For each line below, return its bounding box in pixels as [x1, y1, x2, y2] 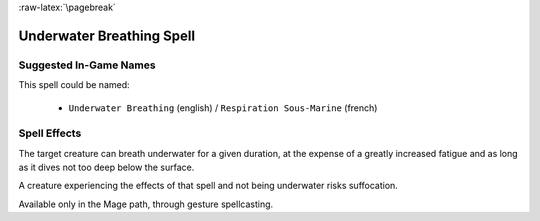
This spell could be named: [18, 79, 130, 91]
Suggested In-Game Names [18, 58, 156, 72]
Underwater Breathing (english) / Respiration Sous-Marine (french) [68, 101, 378, 114]
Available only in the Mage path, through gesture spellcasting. [18, 198, 274, 210]
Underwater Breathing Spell [18, 27, 195, 44]
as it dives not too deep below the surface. [18, 161, 195, 174]
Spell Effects [18, 126, 82, 140]
